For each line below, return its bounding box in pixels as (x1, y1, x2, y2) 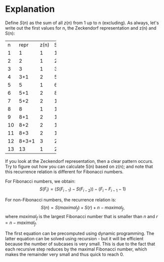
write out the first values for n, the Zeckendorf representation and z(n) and (5, 25, 157, 31)
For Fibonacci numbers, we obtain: (5, 178, 76, 184)
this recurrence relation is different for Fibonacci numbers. (5, 169, 124, 175)
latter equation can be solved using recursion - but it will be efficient (5, 236, 144, 242)
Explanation (5, 3, 55, 15)
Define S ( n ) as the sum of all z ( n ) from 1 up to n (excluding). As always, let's (5, 20, 159, 26)
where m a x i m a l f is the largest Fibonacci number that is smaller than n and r (5, 213, 158, 221)
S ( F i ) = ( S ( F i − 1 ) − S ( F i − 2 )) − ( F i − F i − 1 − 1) (39, 186, 127, 193)
